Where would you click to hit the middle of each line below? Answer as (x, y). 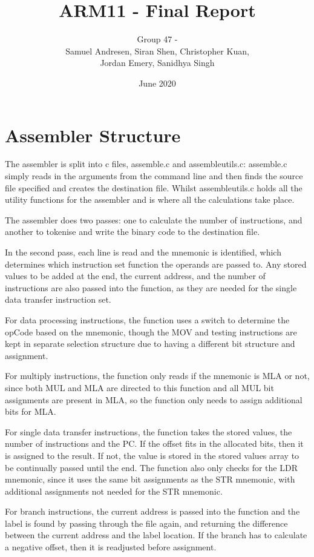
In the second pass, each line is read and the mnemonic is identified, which (143, 252)
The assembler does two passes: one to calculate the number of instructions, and (154, 219)
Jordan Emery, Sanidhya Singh (157, 63)
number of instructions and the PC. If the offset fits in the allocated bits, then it (154, 443)
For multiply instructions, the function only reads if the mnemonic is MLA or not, (157, 376)
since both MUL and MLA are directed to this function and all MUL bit (139, 387)
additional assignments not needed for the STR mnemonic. (114, 491)
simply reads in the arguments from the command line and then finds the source (154, 176)
